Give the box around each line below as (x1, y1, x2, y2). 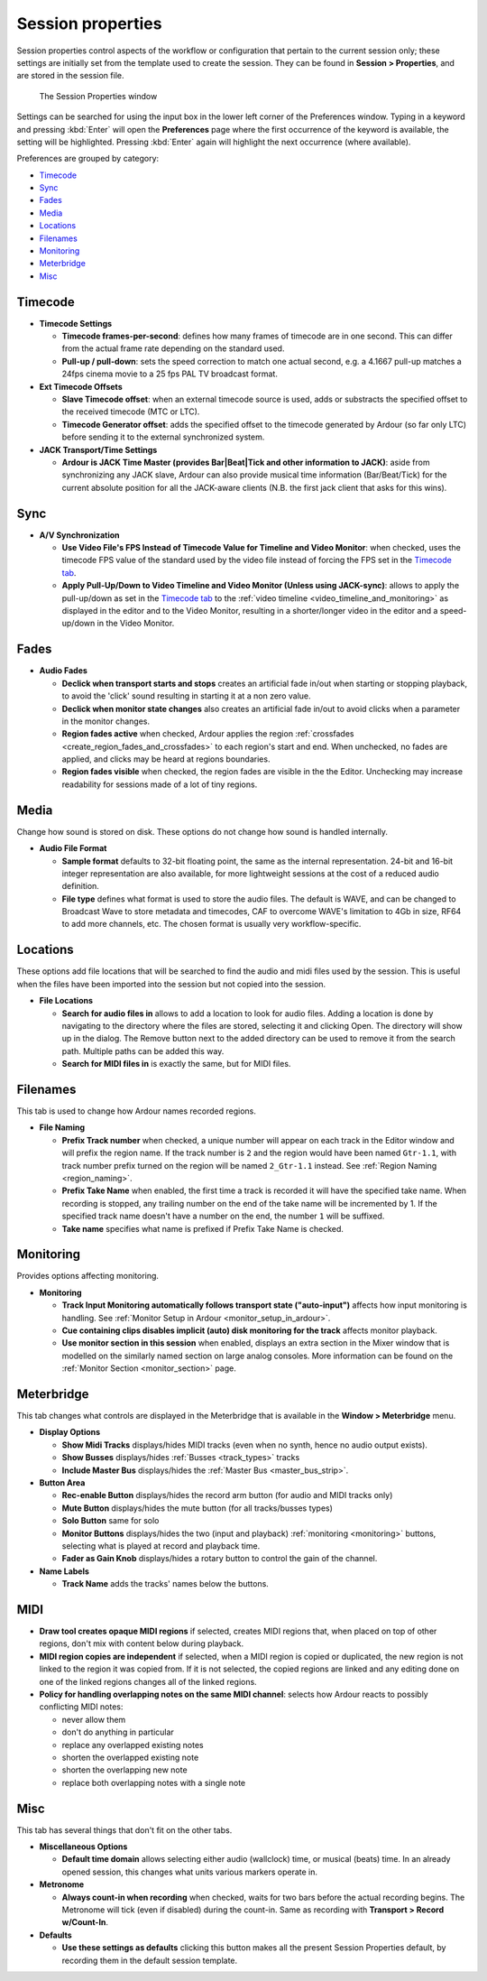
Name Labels (39, 1566, 90, 1577)
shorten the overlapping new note (61, 1764, 188, 1775)
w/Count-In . (61, 1917, 108, 1928)
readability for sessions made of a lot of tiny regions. (61, 779, 258, 790)
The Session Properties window (39, 90, 158, 101)
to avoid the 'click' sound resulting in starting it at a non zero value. (61, 690, 311, 701)
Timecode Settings (39, 318, 113, 329)
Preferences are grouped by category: (16, 153, 160, 164)
